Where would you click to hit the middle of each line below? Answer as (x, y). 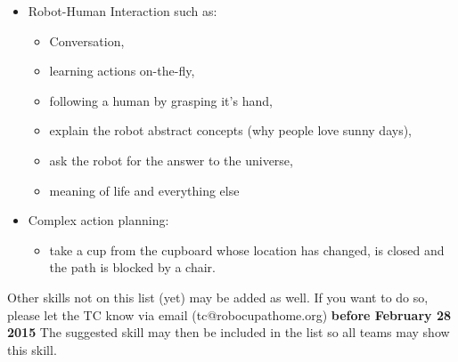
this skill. (32, 349)
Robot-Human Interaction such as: (123, 11)
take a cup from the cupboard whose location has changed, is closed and (247, 249)
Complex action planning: (98, 220)
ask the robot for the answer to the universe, (171, 160)
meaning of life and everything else (144, 190)
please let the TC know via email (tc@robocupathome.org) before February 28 (229, 314)
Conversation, (87, 40)
